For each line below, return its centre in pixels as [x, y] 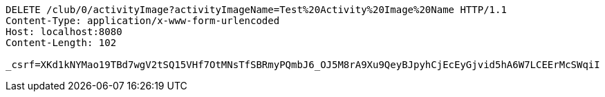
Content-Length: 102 [61, 43]
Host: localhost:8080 [64, 32]
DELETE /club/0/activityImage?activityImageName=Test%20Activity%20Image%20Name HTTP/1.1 [256, 10]
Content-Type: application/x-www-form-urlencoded [143, 21]
